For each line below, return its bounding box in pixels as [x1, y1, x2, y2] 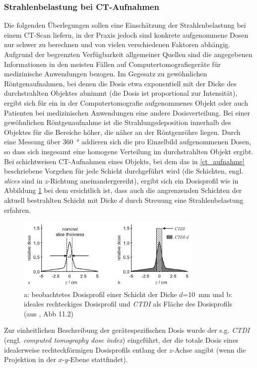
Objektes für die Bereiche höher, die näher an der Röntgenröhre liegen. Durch [4, 126, 241, 137]
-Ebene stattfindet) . [68, 354, 128, 365]
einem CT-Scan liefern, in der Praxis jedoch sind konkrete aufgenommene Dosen [4, 29, 249, 40]
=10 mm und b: [183, 289, 232, 299]
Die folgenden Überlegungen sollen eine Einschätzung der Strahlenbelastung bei [4, 20, 246, 30]
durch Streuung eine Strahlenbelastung [125, 194, 244, 205]
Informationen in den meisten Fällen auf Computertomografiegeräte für [4, 59, 221, 69]
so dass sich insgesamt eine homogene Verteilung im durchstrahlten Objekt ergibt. [4, 146, 254, 156]
